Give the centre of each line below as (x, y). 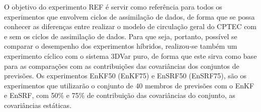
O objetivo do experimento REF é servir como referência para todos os (113, 7)
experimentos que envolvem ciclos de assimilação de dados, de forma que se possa (129, 16)
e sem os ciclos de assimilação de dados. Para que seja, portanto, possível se (121, 36)
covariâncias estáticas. (38, 105)
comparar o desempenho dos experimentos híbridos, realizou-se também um (121, 46)
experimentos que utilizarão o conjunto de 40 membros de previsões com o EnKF (129, 85)
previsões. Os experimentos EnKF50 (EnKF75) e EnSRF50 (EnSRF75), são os (125, 76)
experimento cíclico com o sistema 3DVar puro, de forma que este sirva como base (130, 55)
